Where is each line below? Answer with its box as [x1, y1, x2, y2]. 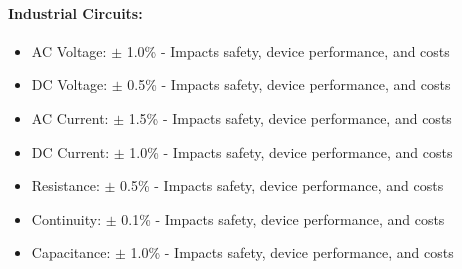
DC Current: [31, 141, 110, 162]
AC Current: [31, 107, 109, 128]
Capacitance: [31, 242, 111, 263]
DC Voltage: [31, 74, 108, 95]
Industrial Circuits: [8, 2, 143, 23]
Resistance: [31, 175, 100, 196]
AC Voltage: [31, 40, 107, 61]
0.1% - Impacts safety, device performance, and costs [121, 208, 445, 229]
